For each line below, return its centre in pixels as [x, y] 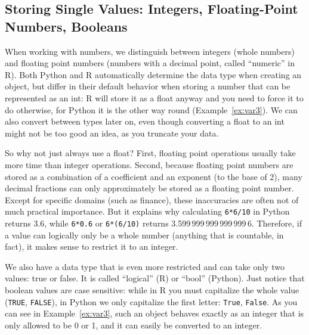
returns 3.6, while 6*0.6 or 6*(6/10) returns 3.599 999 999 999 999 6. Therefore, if [153, 223]
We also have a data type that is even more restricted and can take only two [145, 266]
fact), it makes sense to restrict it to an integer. [92, 246]
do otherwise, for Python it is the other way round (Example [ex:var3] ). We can [151, 109]
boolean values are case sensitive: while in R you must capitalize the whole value [152, 290]
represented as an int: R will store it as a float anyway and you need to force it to [154, 97]
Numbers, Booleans [66, 26]
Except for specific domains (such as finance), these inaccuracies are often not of [152, 199]
